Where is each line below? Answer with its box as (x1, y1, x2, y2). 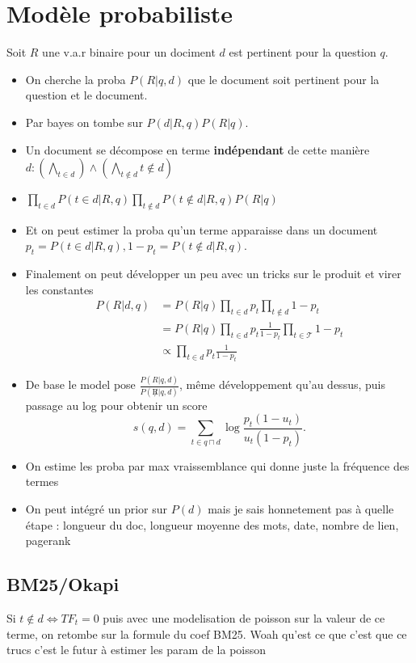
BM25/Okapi (6, 572, 120, 597)
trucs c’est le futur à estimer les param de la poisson (6, 641, 267, 658)
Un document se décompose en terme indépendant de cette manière (25, 141, 370, 158)
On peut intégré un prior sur (25, 500, 168, 517)
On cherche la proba (25, 70, 126, 87)
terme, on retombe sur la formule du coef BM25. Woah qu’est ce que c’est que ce (6, 625, 407, 642)
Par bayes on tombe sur (25, 113, 143, 130)
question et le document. (25, 87, 148, 103)
